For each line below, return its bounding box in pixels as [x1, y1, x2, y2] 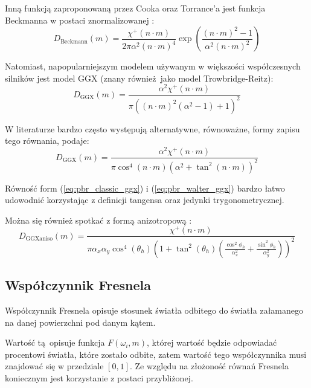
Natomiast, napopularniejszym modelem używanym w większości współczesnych [5, 60, 301, 73]
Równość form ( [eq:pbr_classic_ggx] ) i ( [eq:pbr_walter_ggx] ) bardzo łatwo [5, 181, 285, 194]
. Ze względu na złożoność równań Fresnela [129, 360, 289, 372]
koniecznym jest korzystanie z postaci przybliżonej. [5, 371, 193, 384]
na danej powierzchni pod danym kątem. [5, 315, 156, 328]
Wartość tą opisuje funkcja [5, 336, 105, 349]
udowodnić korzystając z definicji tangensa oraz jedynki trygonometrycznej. [5, 193, 284, 206]
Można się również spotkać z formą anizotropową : [5, 213, 192, 226]
